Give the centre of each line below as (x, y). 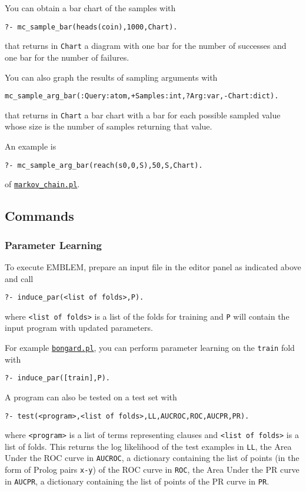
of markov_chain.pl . (42, 184)
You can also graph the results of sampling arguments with (111, 77)
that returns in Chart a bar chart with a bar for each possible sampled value (143, 115)
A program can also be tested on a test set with (91, 397)
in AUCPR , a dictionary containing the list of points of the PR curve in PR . (137, 481)
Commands (39, 216)
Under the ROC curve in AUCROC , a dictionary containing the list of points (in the (152, 458)
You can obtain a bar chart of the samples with (90, 8)
